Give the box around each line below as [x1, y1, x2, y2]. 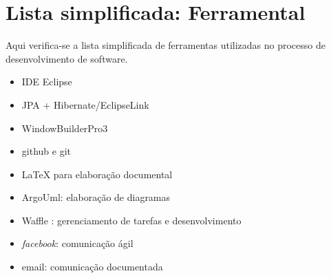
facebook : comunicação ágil [21, 236, 134, 250]
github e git [21, 144, 71, 158]
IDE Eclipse [21, 74, 72, 89]
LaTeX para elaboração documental [21, 167, 173, 181]
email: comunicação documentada [21, 259, 163, 274]
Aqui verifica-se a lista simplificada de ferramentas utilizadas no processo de [6, 38, 325, 52]
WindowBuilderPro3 [21, 120, 108, 135]
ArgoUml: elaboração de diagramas [21, 190, 171, 204]
